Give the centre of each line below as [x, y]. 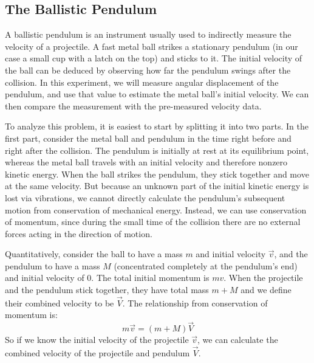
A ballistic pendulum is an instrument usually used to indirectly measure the [148, 34]
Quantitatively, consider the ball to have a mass [94, 254]
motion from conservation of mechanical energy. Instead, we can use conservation [156, 209]
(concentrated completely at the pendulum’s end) [206, 265]
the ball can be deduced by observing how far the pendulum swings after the [148, 70]
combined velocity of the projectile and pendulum [97, 353]
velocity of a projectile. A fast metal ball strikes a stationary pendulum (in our [152, 46]
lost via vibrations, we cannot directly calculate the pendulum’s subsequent [145, 197]
